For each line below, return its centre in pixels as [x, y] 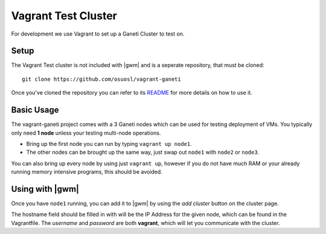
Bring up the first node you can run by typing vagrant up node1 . [109, 144]
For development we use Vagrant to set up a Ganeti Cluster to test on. [98, 34]
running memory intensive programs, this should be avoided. [87, 172]
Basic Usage [35, 110]
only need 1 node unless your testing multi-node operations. [86, 133]
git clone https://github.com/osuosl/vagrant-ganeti [101, 79]
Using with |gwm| [45, 189]
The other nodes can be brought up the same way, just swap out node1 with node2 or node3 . [143, 152]
